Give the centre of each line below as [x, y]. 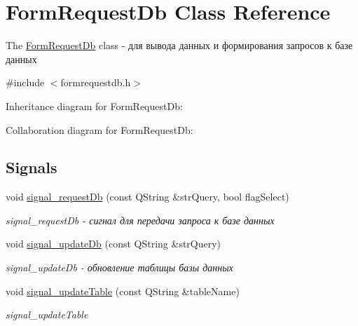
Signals [32, 167]
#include [25, 82]
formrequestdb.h [96, 82]
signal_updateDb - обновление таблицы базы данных [119, 267]
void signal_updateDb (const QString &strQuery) [113, 244]
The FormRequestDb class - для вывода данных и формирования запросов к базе [179, 45]
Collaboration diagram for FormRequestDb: [99, 129]
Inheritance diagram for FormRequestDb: [94, 106]
